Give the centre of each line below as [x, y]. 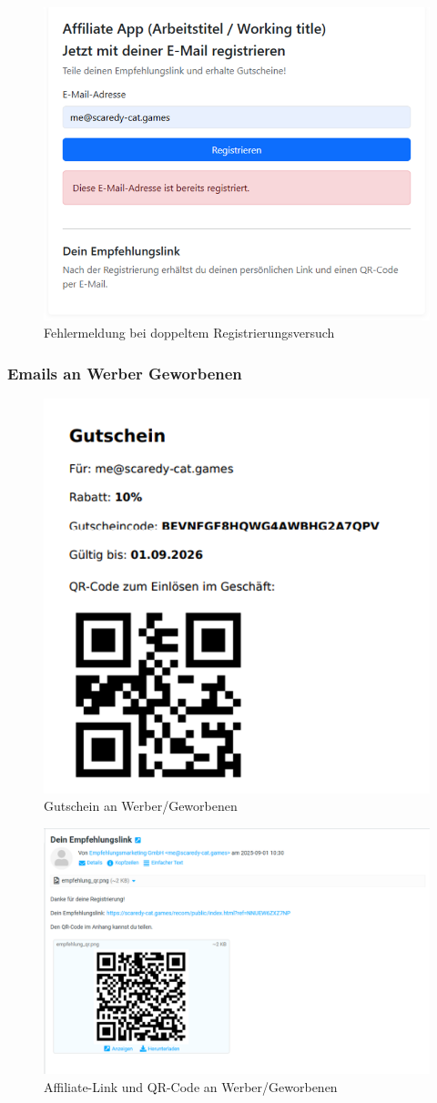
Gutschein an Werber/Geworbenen [141, 806]
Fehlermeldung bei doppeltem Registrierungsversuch [189, 333]
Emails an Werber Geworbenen [125, 373]
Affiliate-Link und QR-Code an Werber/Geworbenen [191, 1086]
